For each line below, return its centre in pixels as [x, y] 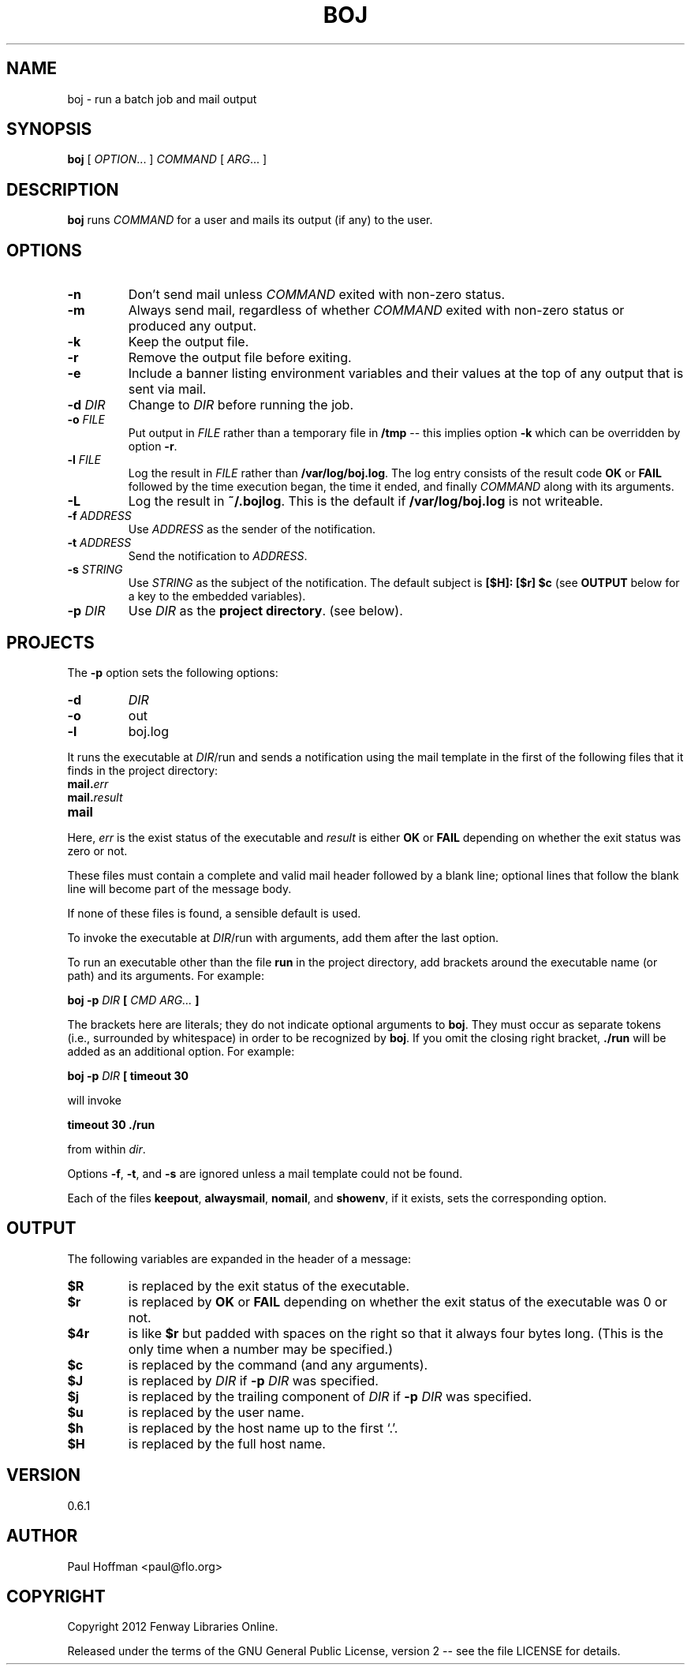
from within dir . [106, 1149]
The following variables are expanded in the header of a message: [239, 1258]
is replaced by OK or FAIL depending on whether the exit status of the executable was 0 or [398, 1301]
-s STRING [95, 570]
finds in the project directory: [143, 770]
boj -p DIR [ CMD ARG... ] [133, 1000]
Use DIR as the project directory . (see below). [265, 611]
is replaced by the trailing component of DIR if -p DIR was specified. [330, 1396]
